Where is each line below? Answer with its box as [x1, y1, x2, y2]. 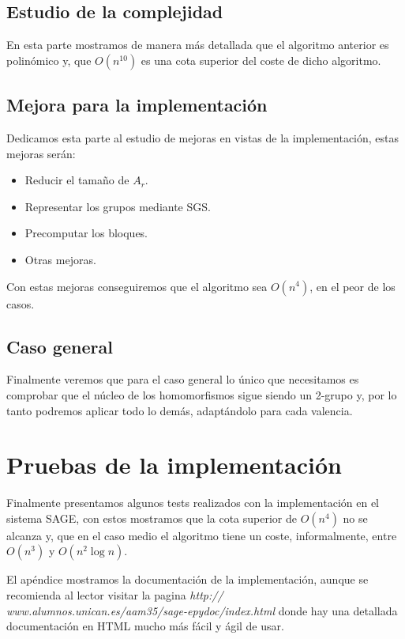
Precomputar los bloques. [24, 225, 148, 241]
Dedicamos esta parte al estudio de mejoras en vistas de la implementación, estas [6, 130, 399, 146]
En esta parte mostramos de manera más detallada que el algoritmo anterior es [6, 36, 389, 53]
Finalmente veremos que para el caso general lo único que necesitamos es [6, 371, 359, 388]
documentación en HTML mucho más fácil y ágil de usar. [6, 618, 284, 634]
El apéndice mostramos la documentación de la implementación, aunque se [6, 571, 369, 588]
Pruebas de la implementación [6, 448, 342, 481]
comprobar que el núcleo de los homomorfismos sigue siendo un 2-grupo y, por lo [6, 386, 397, 403]
